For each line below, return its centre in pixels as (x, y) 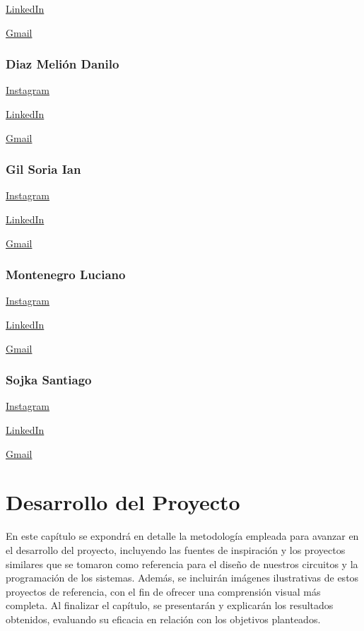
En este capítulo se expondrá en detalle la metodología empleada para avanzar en (182, 536)
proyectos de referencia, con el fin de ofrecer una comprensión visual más (163, 591)
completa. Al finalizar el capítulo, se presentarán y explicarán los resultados (170, 605)
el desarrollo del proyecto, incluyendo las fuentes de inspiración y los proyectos (176, 549)
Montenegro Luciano (66, 275)
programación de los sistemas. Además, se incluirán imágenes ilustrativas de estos (182, 578)
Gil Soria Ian (43, 169)
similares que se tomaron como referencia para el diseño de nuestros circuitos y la (182, 564)
